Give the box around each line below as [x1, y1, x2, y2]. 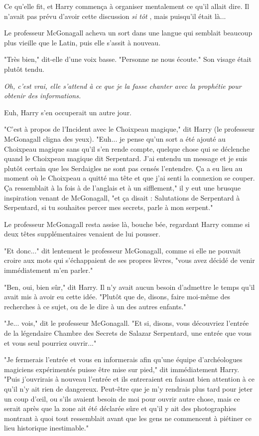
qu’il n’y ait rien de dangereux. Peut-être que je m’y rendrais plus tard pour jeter [4, 384, 253, 394]
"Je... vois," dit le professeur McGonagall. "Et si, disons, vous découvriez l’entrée [4, 318, 249, 328]
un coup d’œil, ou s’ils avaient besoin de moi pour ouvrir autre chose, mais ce [4, 393, 240, 404]
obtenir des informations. [4, 90, 81, 101]
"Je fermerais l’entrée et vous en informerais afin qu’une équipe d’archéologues [4, 354, 243, 365]
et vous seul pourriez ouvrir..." [4, 337, 97, 348]
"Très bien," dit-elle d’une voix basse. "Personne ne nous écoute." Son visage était [4, 54, 252, 64]
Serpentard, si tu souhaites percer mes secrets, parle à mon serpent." [4, 202, 213, 213]
